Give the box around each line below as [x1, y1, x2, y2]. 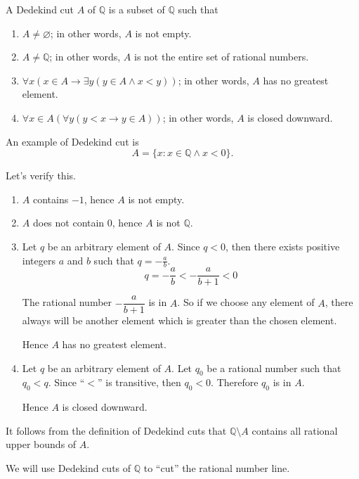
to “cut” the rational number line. [143, 461, 290, 475]
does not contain [32, 215, 105, 230]
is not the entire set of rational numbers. [134, 49, 309, 64]
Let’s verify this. [6, 168, 76, 183]
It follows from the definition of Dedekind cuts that [6, 423, 227, 438]
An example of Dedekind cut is [6, 134, 139, 148]
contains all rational [252, 423, 338, 438]
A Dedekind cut [6, 2, 74, 16]
